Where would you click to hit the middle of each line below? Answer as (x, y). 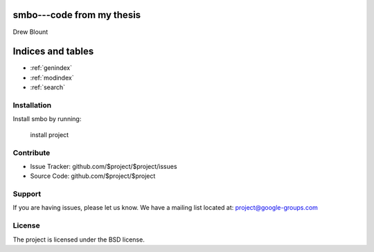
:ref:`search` (48, 87)
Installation (32, 105)
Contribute (32, 152)
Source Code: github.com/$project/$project (93, 176)
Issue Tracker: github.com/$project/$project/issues (104, 166)
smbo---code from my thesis (77, 15)
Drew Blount (30, 32)
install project (50, 134)
